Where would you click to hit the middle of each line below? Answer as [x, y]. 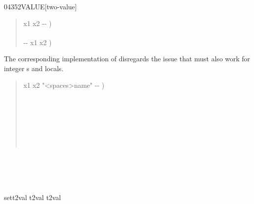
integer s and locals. [34, 68]
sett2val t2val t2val [33, 197]
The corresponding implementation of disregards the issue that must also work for [127, 59]
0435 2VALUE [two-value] [40, 6]
